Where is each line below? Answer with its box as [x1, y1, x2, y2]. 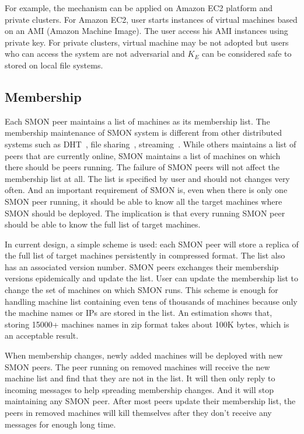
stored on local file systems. [5, 58, 103, 71]
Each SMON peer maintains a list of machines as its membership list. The [5, 115, 270, 127]
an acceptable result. [5, 329, 79, 342]
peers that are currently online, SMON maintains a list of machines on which [5, 149, 281, 161]
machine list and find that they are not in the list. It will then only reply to [5, 372, 275, 384]
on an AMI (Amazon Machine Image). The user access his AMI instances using [5, 25, 288, 37]
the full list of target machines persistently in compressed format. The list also [5, 249, 285, 261]
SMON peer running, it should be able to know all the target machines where [5, 195, 282, 207]
